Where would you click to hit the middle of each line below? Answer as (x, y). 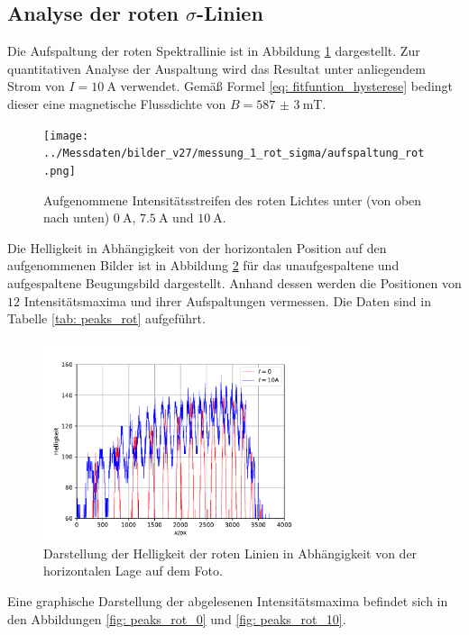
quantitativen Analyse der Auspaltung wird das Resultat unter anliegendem (216, 68)
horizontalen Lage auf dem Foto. (133, 571)
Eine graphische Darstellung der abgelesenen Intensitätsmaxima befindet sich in (228, 601)
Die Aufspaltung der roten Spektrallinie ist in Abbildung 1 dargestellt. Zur (214, 51)
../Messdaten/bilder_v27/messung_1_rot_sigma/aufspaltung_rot (234, 154)
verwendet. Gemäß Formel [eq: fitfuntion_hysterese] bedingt (287, 86)
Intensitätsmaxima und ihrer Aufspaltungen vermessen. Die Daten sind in (227, 300)
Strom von (36, 86)
